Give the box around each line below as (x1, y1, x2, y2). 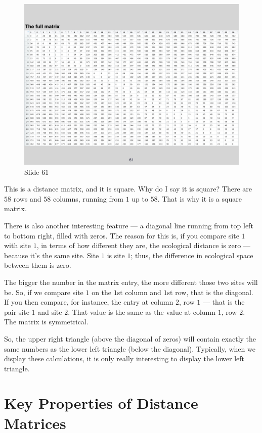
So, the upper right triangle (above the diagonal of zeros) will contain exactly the (4, 333, 256, 344)
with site (4, 240, 31, 251)
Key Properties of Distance (4, 393, 198, 413)
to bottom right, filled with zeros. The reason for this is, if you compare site (4, 230, 239, 240)
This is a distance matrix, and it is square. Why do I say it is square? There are (4, 183, 252, 194)
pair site (4, 306, 29, 317)
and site (37, 306, 62, 317)
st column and (117, 286, 161, 297)
